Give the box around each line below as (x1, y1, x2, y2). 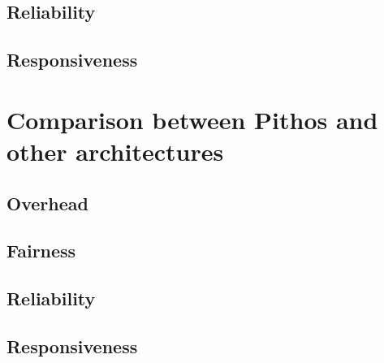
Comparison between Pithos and (6, 102, 378, 136)
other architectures (6, 134, 224, 167)
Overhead (6, 190, 88, 215)
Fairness (6, 238, 76, 263)
